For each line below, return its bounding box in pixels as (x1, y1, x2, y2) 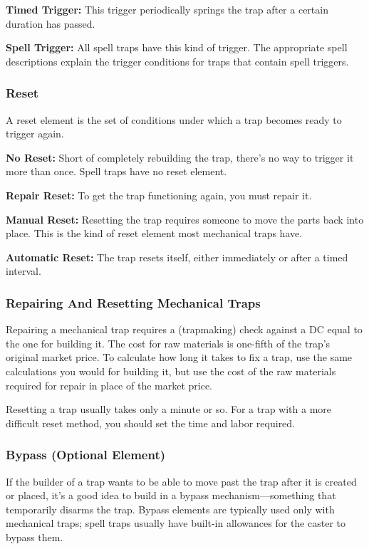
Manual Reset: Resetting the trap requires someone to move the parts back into (6, 211, 364, 226)
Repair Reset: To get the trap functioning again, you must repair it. (6, 187, 312, 202)
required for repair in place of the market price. (6, 377, 213, 392)
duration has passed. (6, 16, 95, 31)
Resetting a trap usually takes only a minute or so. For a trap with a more (6, 402, 332, 417)
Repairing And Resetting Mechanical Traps (6, 293, 261, 311)
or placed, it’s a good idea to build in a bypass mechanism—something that (6, 488, 336, 503)
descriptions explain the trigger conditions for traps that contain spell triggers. (6, 53, 349, 68)
